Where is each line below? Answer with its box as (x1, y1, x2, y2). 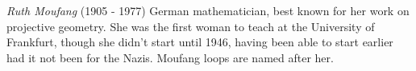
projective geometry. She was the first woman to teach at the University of (6, 18, 375, 34)
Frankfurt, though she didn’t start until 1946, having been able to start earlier (6, 34, 393, 50)
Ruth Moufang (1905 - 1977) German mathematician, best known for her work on (6, 2, 410, 18)
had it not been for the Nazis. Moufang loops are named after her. (6, 49, 334, 65)
